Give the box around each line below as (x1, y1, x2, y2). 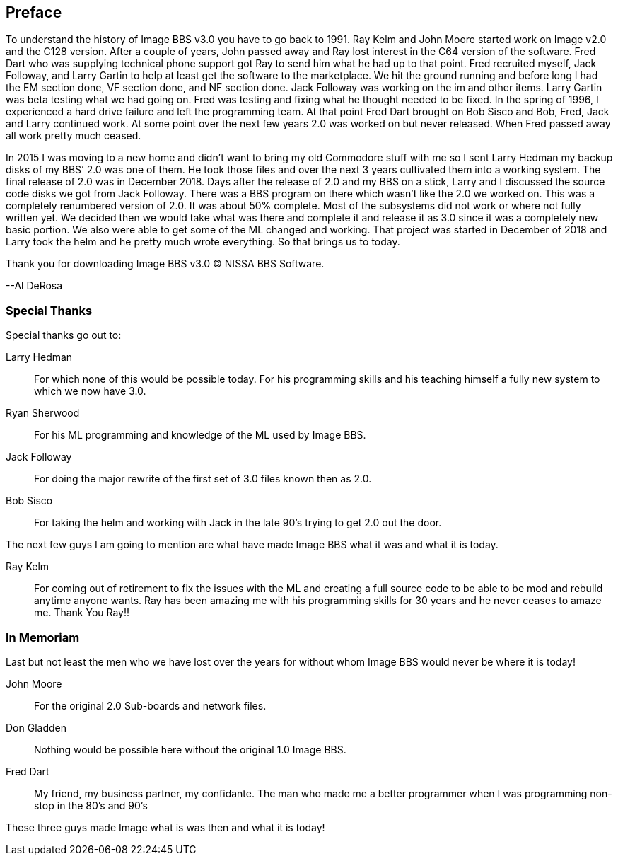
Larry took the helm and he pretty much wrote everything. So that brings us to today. (6, 236, 400, 248)
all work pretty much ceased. (6, 129, 141, 142)
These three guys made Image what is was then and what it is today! (6, 821, 325, 833)
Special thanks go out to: (6, 329, 122, 342)
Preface (6, 4, 62, 21)
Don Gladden (6, 721, 66, 734)
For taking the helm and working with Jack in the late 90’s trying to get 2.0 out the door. (34, 516, 442, 529)
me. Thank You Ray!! (34, 606, 130, 619)
